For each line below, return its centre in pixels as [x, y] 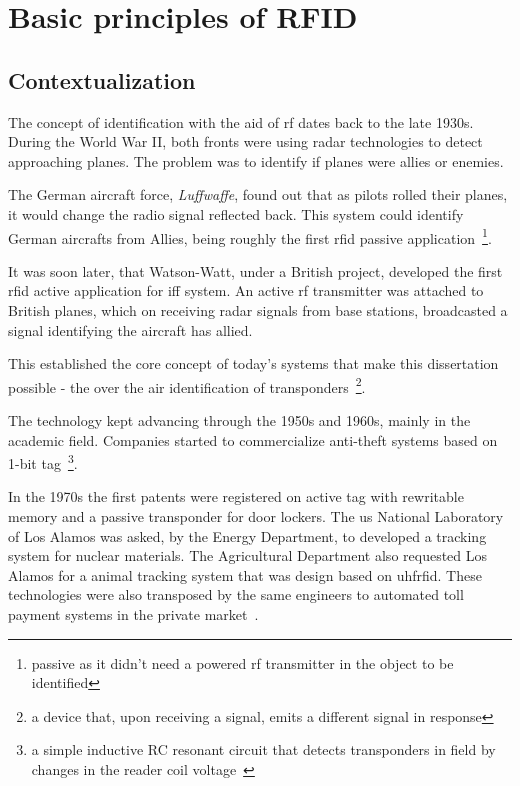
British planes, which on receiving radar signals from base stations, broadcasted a [258, 309]
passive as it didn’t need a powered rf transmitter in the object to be [242, 662]
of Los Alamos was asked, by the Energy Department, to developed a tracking [247, 535]
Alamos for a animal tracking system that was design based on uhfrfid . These [245, 574]
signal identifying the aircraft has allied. [130, 329]
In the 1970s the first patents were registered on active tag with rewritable [236, 496]
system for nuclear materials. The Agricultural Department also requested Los [248, 555]
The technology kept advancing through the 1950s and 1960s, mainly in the [239, 420]
